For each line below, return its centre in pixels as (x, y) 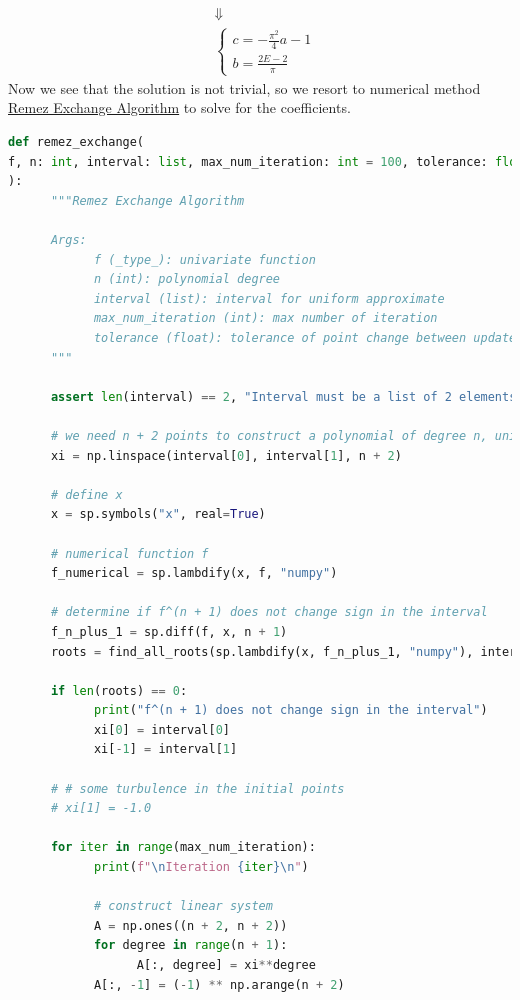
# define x (86, 494)
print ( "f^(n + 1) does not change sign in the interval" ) (290, 710)
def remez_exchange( (76, 142)
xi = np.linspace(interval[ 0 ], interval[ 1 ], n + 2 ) (226, 455)
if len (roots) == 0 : (119, 690)
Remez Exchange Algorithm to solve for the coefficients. (179, 107)
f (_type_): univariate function (204, 259)
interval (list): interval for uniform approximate (269, 298)
